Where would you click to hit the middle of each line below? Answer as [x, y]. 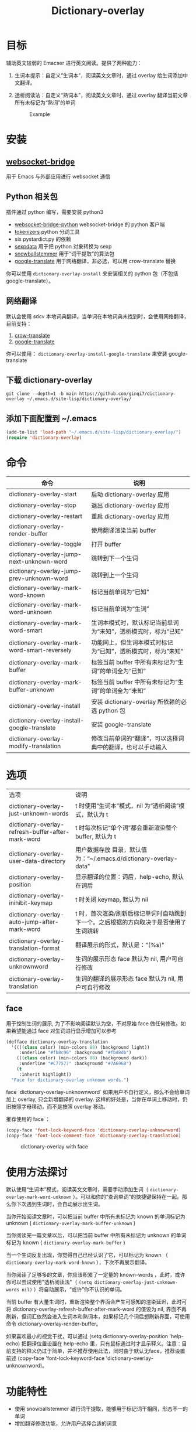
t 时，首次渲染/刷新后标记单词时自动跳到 [131, 913]
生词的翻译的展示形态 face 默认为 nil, [126, 978]
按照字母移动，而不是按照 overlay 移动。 [60, 1106]
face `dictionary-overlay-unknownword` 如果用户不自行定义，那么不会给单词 [98, 1092]
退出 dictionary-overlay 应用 [130, 505]
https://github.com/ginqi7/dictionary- [127, 394]
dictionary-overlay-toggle [45, 544]
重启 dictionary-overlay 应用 [130, 516]
